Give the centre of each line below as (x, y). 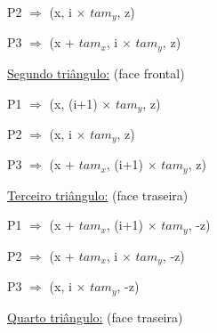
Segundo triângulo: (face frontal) (96, 73)
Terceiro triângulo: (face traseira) (98, 195)
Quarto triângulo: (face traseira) (95, 317)
